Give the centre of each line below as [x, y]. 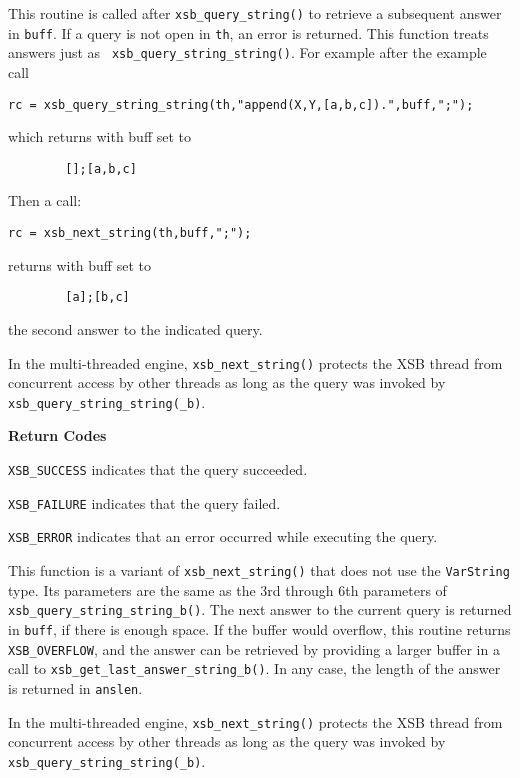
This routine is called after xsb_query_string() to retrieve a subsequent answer [255, 13]
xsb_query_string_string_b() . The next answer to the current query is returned [260, 609]
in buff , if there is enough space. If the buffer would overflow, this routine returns [259, 628]
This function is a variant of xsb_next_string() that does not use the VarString [259, 570]
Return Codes [57, 435]
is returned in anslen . [75, 687]
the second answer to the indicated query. [135, 328]
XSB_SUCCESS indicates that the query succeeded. [158, 469]
